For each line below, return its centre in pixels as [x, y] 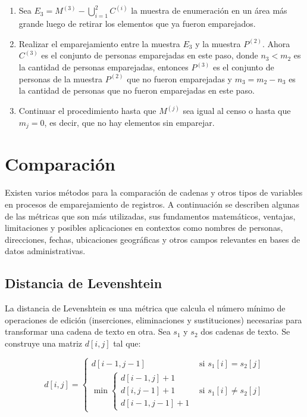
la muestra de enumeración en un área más [209, 10]
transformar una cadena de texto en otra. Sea [88, 331]
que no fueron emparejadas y [179, 78]
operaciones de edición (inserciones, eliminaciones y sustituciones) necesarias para [153, 319]
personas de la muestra [61, 78]
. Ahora [276, 43]
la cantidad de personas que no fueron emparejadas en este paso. [137, 90]
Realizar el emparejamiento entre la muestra [99, 43]
